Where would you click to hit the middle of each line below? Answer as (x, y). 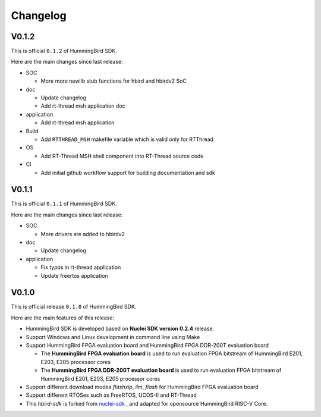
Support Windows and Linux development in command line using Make (113, 337)
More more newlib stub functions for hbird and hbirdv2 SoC (114, 81)
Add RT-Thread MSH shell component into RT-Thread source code (122, 156)
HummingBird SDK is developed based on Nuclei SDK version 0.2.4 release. (120, 329)
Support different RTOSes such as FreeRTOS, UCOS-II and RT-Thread (111, 395)
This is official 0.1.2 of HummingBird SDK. (64, 51)
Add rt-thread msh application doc (83, 106)
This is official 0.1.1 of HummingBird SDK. (64, 204)
